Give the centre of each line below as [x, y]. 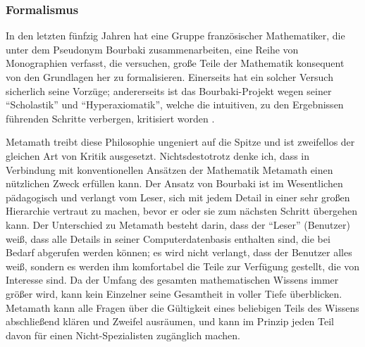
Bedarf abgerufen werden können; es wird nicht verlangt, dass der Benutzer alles [179, 252]
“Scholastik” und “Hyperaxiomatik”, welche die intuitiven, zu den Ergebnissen [175, 105]
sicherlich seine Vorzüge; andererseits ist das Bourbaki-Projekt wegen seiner [169, 90]
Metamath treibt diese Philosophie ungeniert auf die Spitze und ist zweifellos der [180, 142]
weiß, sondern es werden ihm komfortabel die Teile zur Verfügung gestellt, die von [183, 266]
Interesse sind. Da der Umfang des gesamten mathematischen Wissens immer [172, 280]
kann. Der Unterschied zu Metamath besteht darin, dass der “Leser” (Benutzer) [178, 224]
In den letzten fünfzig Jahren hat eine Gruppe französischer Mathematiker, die [175, 36]
